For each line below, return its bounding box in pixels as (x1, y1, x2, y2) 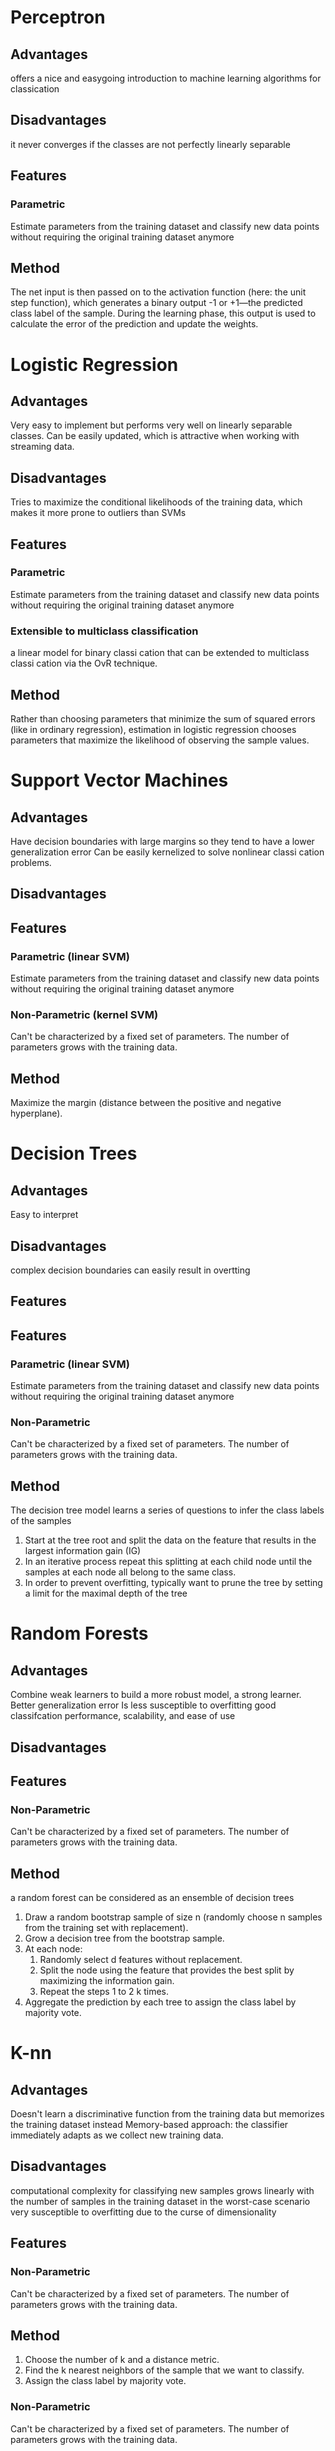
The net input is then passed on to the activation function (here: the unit (10, 286, 307, 298)
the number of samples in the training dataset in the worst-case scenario (10, 2195, 311, 2207)
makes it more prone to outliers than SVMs (10, 507, 187, 519)
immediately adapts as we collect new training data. (10, 2129, 224, 2141)
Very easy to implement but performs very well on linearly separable (10, 419, 293, 431)
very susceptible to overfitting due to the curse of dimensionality (10, 2206, 277, 2218)
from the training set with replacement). (24, 1922, 189, 1933)
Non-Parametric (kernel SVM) (10, 1007, 159, 1021)
